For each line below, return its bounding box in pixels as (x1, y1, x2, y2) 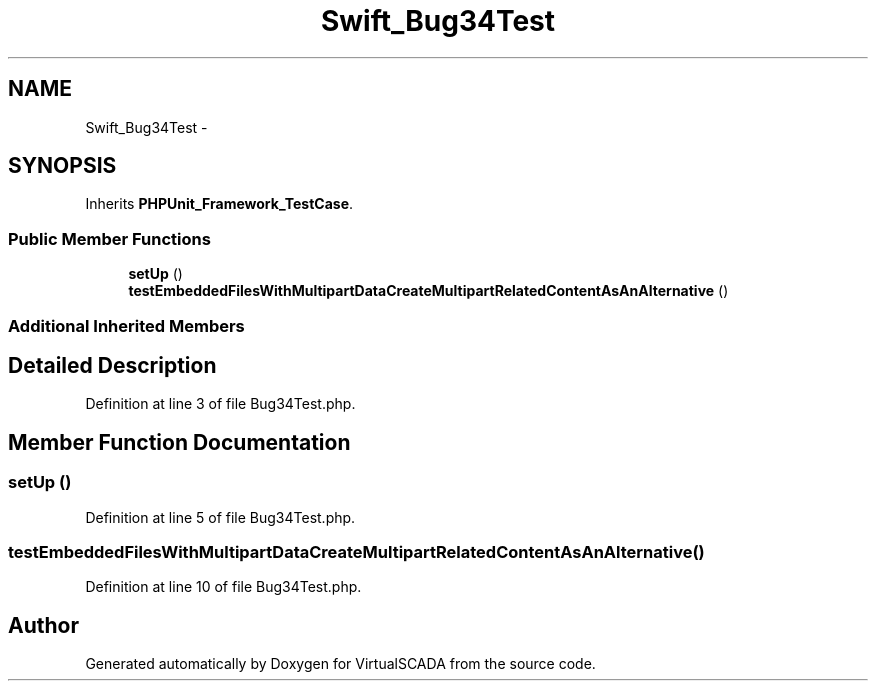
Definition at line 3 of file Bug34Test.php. (85, 395, 356, 413)
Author (8, 612, 79, 638)
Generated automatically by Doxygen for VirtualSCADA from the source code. (85, 655, 596, 673)
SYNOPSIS (8, 153, 117, 179)
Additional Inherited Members (8, 315, 245, 336)
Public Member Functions (8, 228, 211, 249)
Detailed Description (8, 352, 217, 378)
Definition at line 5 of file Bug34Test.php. (85, 508, 356, 526)
